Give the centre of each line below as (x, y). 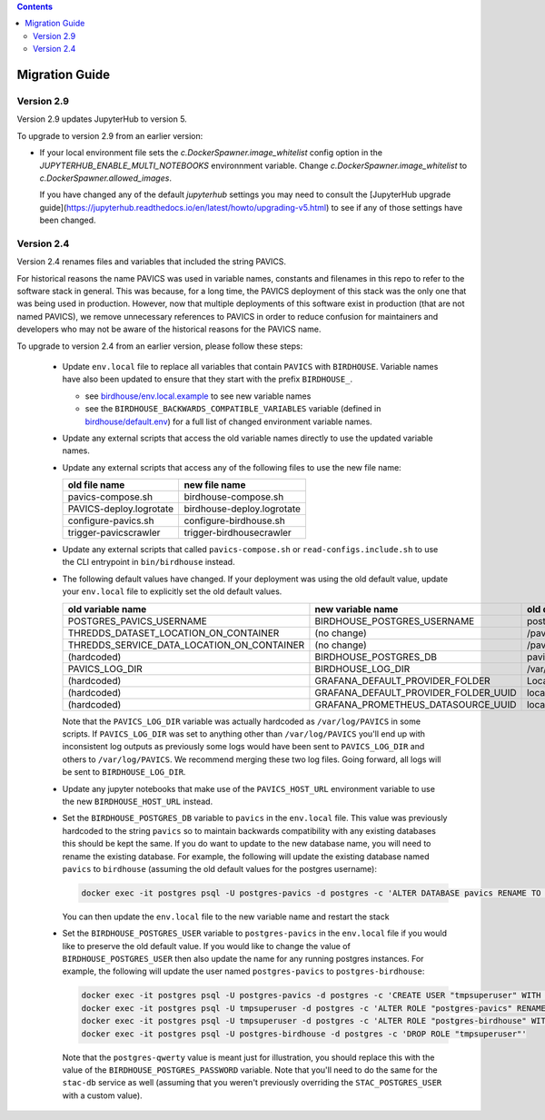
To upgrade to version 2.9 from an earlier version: (110, 135)
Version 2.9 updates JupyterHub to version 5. (102, 119)
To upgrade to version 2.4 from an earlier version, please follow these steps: (160, 346)
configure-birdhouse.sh (234, 520)
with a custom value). (102, 1095)
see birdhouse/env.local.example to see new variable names (198, 396)
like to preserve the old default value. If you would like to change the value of (207, 946)
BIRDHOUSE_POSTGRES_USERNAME (395, 620)
